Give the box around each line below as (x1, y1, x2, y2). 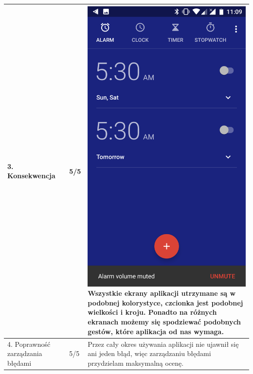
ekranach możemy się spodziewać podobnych (88, 317, 241, 327)
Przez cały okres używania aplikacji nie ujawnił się (88, 339, 239, 349)
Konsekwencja (7, 170, 55, 181)
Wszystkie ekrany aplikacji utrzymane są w (88, 288, 236, 298)
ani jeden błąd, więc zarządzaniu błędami (88, 348, 211, 358)
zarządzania (7, 348, 42, 358)
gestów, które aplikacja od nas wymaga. (88, 326, 224, 336)
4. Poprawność (7, 339, 51, 349)
